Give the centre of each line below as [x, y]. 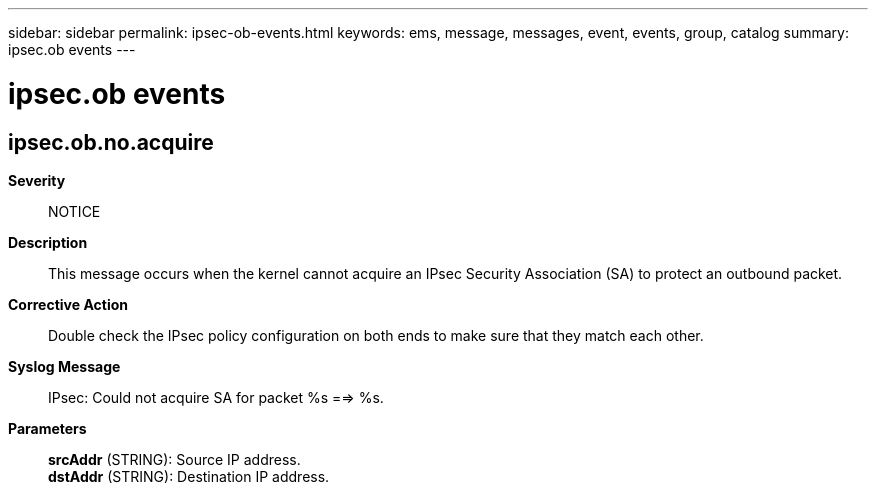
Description [48, 242]
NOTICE [74, 211]
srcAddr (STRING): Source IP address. [174, 459]
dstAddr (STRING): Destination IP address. [189, 476]
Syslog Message [64, 366]
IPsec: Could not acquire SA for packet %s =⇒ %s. [216, 397]
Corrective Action [68, 304]
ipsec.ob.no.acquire [111, 142]
